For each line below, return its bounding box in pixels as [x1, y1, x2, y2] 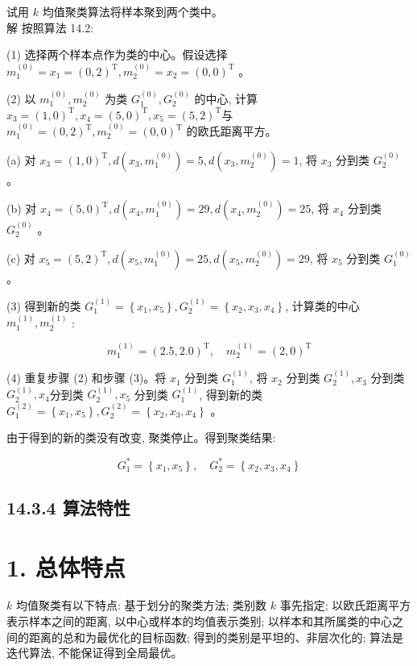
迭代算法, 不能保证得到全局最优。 [6, 644, 183, 661]
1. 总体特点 [6, 550, 126, 583]
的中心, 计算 [194, 90, 258, 106]
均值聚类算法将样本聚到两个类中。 [42, 3, 223, 19]
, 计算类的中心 [285, 298, 360, 314]
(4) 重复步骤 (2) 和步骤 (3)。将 [6, 369, 167, 386]
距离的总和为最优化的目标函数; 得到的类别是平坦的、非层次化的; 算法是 [28, 628, 404, 645]
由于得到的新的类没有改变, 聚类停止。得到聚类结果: [6, 429, 276, 446]
